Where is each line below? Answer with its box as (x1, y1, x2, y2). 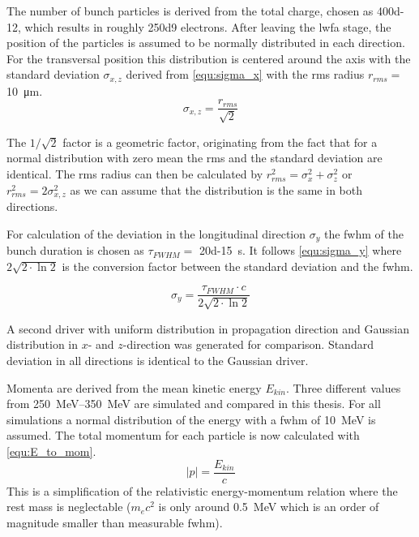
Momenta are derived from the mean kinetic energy (6, 379, 262, 396)
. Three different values (285, 379, 401, 396)
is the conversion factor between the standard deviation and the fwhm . (62, 257, 413, 274)
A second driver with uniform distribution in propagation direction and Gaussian (6, 320, 409, 337)
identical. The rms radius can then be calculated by (6, 165, 263, 183)
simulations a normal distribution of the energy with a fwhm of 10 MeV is (6, 410, 376, 427)
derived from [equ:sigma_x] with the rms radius (126, 66, 365, 83)
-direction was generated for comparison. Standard (122, 336, 374, 353)
